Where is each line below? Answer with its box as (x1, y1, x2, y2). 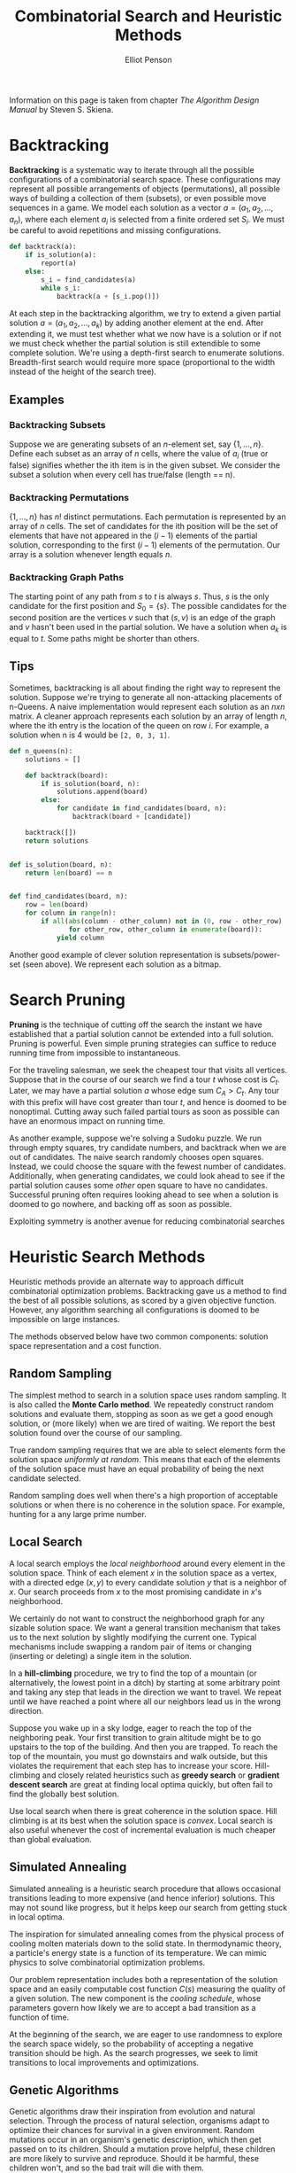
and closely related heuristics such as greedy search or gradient (42, 1770, 280, 1780)
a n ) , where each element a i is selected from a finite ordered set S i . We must (9, 214, 285, 227)
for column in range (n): (25, 908, 117, 918)
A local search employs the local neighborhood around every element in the (9, 1558, 285, 1569)
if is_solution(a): (25, 251, 97, 260)
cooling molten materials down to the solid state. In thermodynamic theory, (9, 1938, 282, 1949)
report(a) (41, 259, 77, 268)
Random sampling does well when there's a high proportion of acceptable (9, 1490, 278, 1500)
